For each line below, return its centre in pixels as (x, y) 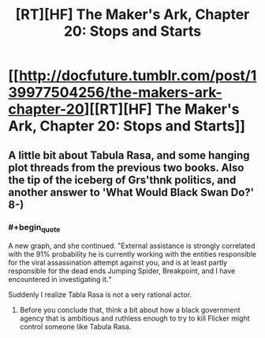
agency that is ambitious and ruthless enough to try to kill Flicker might (134, 318)
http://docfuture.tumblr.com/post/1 (138, 76)
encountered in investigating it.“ (60, 280)
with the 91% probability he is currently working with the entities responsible (132, 254)
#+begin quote (34, 227)
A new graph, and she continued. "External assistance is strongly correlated (132, 246)
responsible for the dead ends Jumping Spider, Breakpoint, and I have (122, 271)
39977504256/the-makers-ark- (115, 93)
